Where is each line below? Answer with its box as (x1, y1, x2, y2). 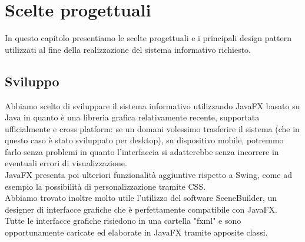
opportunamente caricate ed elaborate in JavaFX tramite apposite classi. (5, 226, 268, 238)
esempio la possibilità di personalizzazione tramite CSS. (5, 180, 206, 192)
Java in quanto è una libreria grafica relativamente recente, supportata (5, 111, 260, 123)
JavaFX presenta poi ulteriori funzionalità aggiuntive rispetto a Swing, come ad (5, 169, 293, 181)
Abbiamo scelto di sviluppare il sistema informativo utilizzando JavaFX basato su (5, 99, 300, 112)
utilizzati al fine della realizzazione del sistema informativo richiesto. (5, 43, 251, 55)
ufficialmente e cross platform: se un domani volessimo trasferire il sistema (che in (5, 122, 300, 135)
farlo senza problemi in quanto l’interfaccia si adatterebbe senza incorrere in (5, 145, 279, 157)
